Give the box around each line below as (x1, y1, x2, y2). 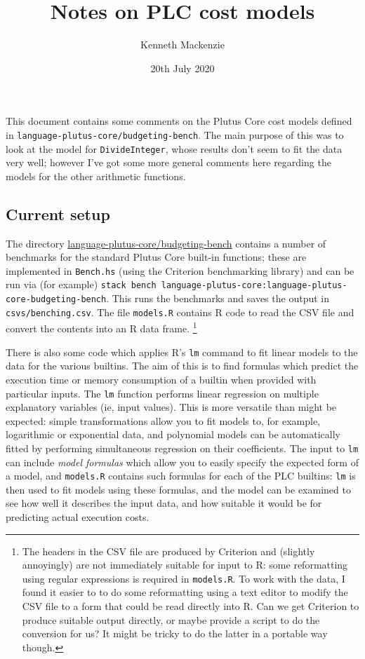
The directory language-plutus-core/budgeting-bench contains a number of (6, 236, 326, 250)
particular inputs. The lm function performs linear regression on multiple (6, 386, 319, 400)
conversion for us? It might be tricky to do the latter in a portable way (22, 626, 328, 641)
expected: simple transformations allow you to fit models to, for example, (6, 413, 321, 428)
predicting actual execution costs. (6, 510, 150, 524)
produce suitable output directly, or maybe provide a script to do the (22, 612, 320, 627)
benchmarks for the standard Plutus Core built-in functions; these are (6, 250, 307, 264)
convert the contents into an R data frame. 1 (6, 319, 197, 336)
